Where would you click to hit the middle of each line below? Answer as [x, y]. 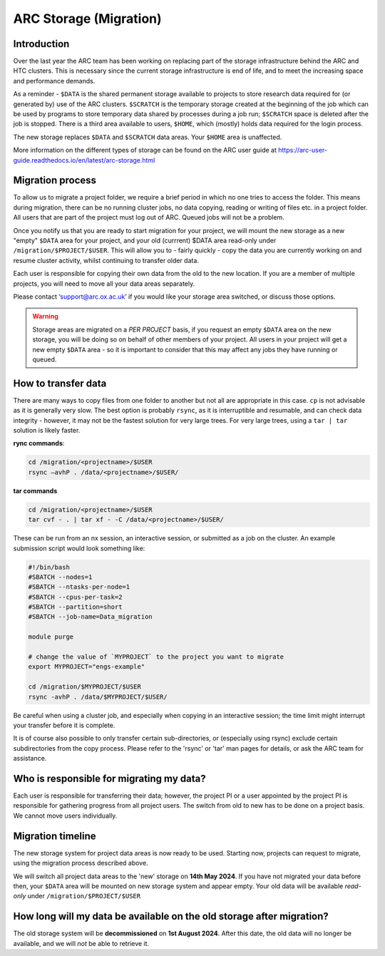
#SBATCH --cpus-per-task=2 [75, 597]
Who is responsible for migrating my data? [109, 778]
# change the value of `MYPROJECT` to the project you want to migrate [156, 657]
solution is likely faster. [47, 431]
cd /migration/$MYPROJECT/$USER [85, 687]
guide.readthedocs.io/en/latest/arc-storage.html [84, 160]
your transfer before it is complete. [64, 725]
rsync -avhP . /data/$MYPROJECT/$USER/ [98, 697]
